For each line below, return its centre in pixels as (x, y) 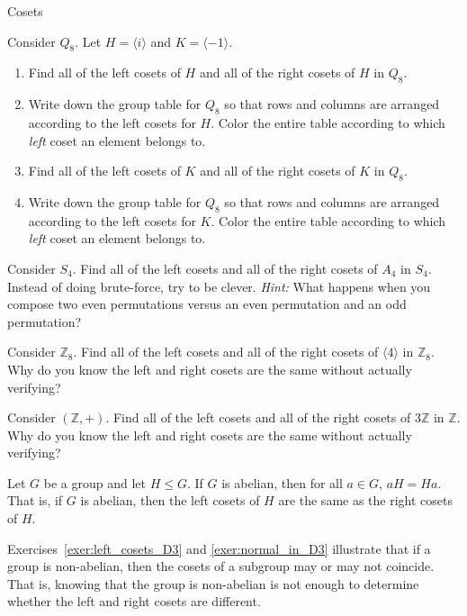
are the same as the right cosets (366, 500)
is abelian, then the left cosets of (170, 500)
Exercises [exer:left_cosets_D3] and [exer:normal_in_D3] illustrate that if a (219, 548)
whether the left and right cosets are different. (134, 601)
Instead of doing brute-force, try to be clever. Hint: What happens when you (219, 286)
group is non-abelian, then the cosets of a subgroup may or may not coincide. (221, 566)
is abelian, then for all (282, 482)
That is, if (35, 500)
